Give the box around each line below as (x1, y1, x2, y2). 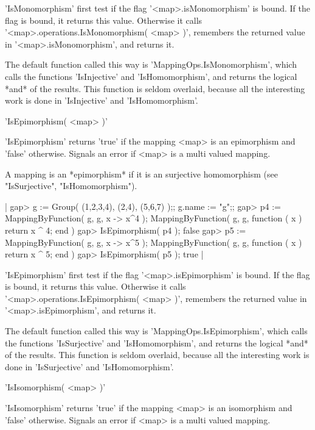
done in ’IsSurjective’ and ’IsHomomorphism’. (5, 360, 174, 373)
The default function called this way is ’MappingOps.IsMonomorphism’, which (5, 58, 297, 71)
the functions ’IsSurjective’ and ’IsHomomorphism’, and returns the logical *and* (5, 336, 308, 349)
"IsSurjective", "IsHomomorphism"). (5, 179, 137, 192)
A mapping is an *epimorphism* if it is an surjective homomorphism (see (5, 167, 278, 180)
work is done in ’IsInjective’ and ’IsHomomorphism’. (5, 94, 198, 107)
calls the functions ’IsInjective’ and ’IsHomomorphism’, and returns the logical (5, 70, 297, 82)
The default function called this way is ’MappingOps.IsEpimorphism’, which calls (5, 324, 308, 337)
